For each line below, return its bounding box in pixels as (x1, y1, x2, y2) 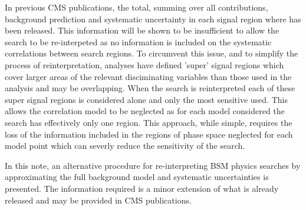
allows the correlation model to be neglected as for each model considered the (5, 105, 285, 117)
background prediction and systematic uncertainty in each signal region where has (5, 12, 301, 25)
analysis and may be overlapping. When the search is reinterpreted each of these (5, 82, 295, 94)
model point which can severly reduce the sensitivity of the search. (5, 139, 245, 152)
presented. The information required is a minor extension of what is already (5, 182, 279, 194)
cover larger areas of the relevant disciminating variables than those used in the (5, 70, 292, 82)
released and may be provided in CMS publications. (5, 194, 192, 206)
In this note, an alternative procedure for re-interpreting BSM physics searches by (5, 159, 301, 171)
